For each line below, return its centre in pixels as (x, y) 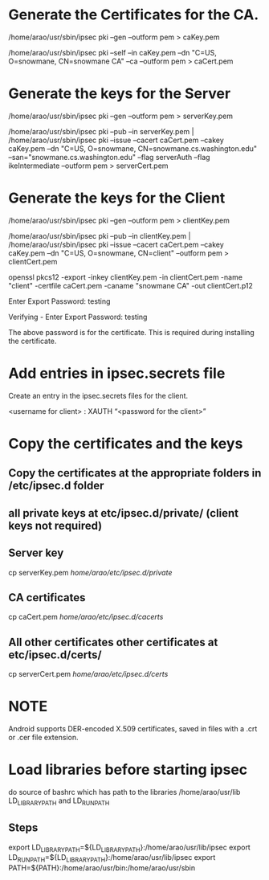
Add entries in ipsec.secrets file (117, 373)
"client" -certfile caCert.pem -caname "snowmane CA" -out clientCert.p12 (130, 285)
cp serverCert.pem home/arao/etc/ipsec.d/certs (88, 674)
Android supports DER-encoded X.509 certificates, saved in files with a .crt (133, 729)
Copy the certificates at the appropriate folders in (135, 473)
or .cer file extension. (43, 738)
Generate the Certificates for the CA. (134, 15)
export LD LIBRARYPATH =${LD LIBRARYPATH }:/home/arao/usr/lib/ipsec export (129, 848)
